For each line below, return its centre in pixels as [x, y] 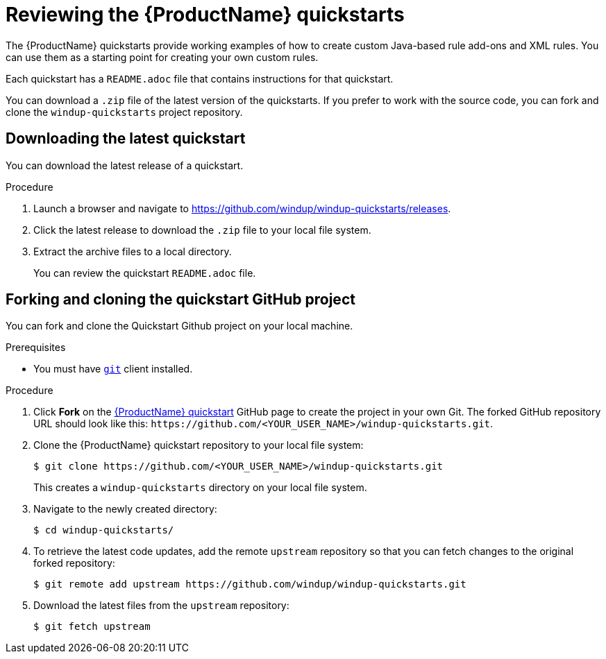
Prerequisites [36, 348]
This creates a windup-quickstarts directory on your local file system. [200, 488]
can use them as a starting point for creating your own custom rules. [162, 57]
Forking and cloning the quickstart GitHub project [180, 300]
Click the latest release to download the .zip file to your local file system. [202, 230]
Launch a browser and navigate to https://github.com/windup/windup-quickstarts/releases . [242, 208]
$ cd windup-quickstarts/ [104, 530]
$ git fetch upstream [92, 627]
